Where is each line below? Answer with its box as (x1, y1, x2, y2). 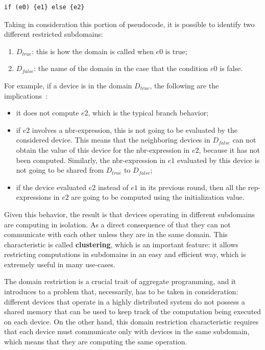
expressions (16, 192, 52, 202)
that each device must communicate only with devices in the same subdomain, (4, 326, 250, 337)
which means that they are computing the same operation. (4, 336, 187, 347)
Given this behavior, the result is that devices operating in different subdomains (4, 208, 255, 219)
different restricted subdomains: (4, 29, 103, 39)
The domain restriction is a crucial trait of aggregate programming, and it (4, 276, 236, 287)
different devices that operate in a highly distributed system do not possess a (4, 296, 245, 307)
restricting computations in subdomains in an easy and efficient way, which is (4, 249, 246, 260)
